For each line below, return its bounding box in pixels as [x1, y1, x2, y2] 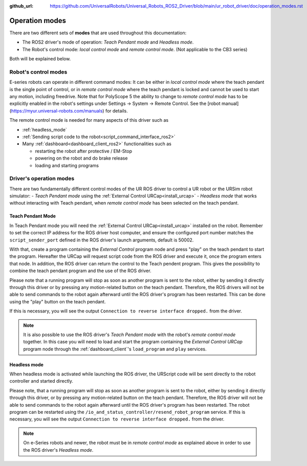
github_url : [9, 3, 33, 9]
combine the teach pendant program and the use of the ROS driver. [9, 268, 151, 274]
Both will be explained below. [9, 56, 71, 62]
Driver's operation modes [9, 175, 75, 182]
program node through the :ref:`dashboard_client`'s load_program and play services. [23, 346, 207, 352]
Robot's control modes [9, 68, 68, 75]
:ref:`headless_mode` [22, 126, 68, 132]
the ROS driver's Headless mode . [23, 447, 94, 453]
